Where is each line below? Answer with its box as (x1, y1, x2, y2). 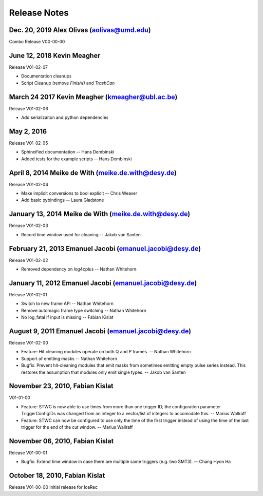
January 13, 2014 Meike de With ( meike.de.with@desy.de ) (9, 210, 190, 218)
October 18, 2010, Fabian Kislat (9, 472, 105, 480)
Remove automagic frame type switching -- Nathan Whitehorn (21, 307, 146, 313)
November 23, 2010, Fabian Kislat (9, 382, 114, 390)
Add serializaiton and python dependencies (21, 114, 109, 120)
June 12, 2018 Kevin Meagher (9, 51, 101, 59)
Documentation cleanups (21, 73, 72, 79)
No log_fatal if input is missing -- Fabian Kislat (21, 314, 114, 320)
